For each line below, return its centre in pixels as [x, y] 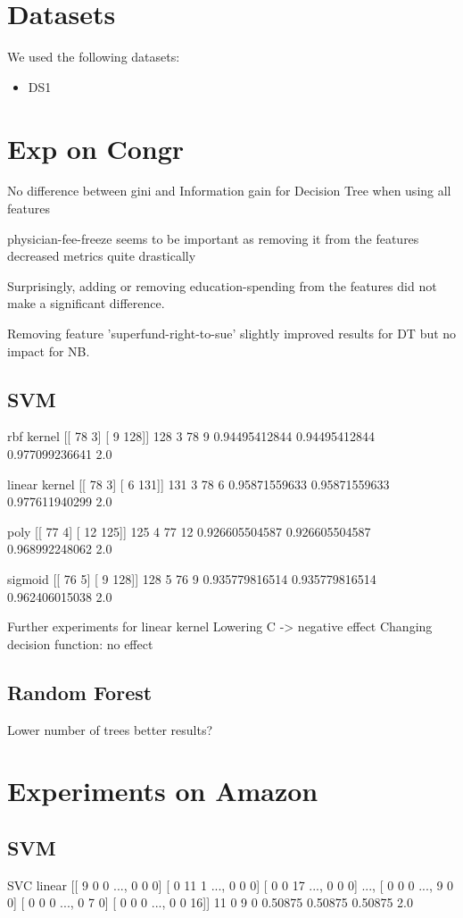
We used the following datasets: [94, 57]
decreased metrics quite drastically [102, 256]
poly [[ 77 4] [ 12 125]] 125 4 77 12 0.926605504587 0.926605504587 [189, 531]
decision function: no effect [80, 643]
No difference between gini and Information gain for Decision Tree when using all [229, 191]
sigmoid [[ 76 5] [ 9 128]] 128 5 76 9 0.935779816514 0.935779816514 [192, 578]
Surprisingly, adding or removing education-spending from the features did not [222, 285]
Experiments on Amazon [163, 791]
